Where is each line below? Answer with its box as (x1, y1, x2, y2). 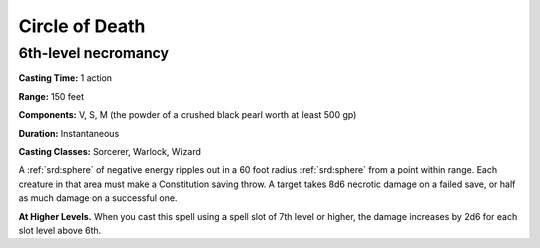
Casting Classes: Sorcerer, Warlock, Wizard (18, 145, 202, 157)
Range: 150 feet (18, 90, 85, 102)
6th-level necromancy (18, 44, 170, 62)
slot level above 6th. (18, 224, 102, 236)
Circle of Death (18, 15, 146, 37)
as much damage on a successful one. (18, 192, 178, 204)
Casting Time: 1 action (18, 72, 113, 84)
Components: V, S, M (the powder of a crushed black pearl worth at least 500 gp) (18, 109, 357, 121)
